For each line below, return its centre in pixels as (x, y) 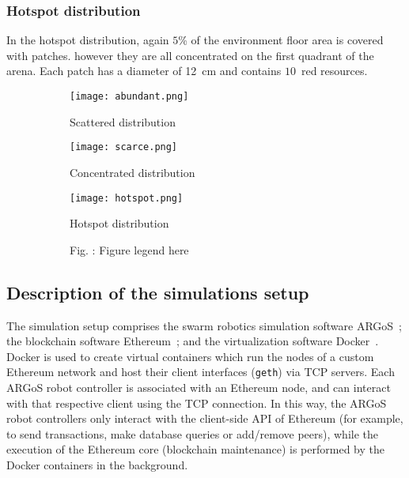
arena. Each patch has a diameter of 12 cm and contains (144, 71)
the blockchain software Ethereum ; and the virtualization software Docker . (193, 341)
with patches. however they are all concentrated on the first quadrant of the (190, 55)
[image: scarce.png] (124, 147)
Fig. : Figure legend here (129, 249)
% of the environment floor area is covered (281, 40)
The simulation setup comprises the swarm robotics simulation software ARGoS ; (204, 325)
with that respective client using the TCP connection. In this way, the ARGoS (197, 403)
